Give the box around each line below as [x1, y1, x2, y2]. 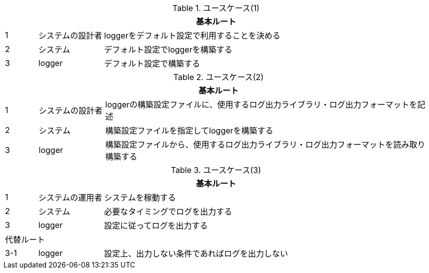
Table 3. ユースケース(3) [170, 165, 261, 175]
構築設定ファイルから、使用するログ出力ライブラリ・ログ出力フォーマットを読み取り [105, 139, 425, 149]
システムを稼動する [104, 192, 176, 202]
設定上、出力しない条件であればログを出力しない [104, 248, 288, 258]
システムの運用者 [38, 192, 102, 202]
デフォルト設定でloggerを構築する [104, 44, 232, 54]
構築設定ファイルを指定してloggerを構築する [105, 125, 273, 135]
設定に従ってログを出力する [104, 220, 208, 230]
